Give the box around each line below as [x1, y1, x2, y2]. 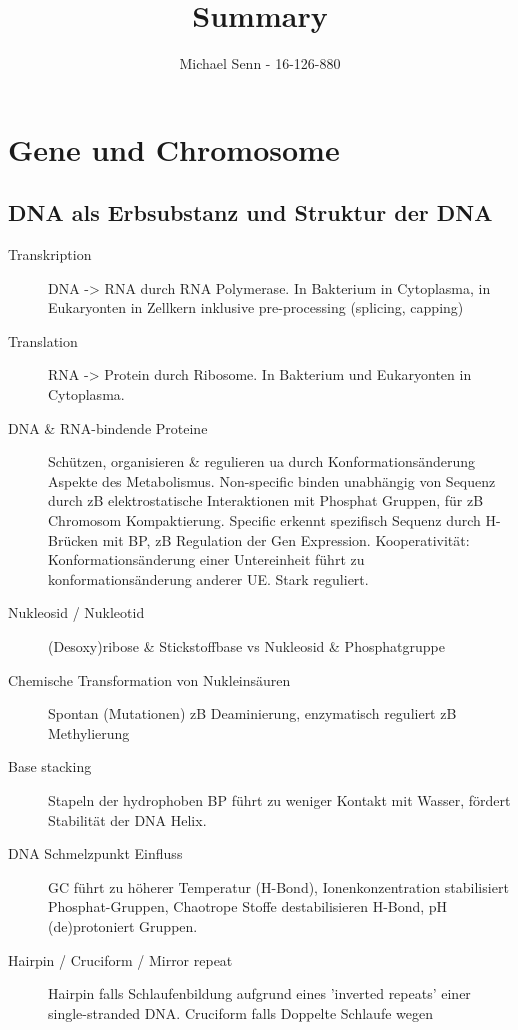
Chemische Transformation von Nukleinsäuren [8, 669, 291, 690]
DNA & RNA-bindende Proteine [8, 417, 208, 438]
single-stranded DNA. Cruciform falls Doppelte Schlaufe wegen [48, 1002, 433, 1023]
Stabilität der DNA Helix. [48, 809, 207, 830]
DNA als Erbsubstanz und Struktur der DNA [8, 197, 493, 228]
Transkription [8, 244, 92, 265]
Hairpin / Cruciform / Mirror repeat [8, 949, 233, 970]
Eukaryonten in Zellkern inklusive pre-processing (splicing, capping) [48, 297, 464, 318]
